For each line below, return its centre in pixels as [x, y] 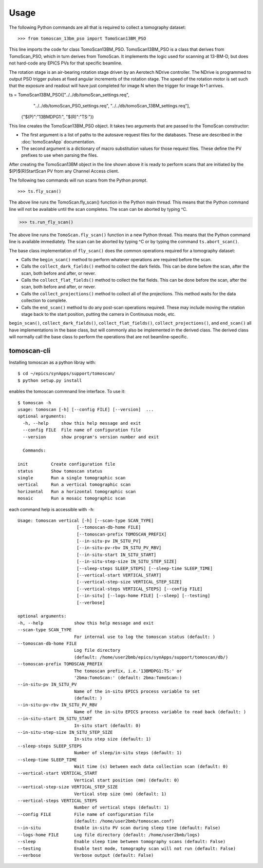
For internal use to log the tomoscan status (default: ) [145, 637]
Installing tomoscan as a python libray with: [52, 362]
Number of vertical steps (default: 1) [122, 807]
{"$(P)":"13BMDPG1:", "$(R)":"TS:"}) [57, 117]
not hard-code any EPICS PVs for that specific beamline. [66, 63]
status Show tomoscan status [60, 471]
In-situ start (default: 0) [107, 725]
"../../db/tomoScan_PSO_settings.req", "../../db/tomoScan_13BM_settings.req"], [112, 106]
